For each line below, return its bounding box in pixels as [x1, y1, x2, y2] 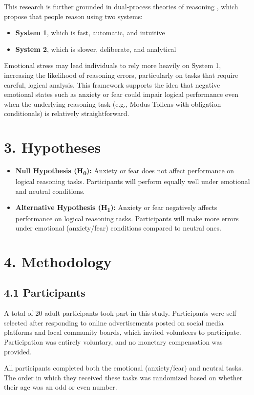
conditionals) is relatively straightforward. [4, 108, 129, 118]
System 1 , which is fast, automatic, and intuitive [15, 27, 165, 38]
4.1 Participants [4, 285, 85, 300]
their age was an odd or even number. [4, 382, 117, 392]
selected [4, 317, 27, 327]
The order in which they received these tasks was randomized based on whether [4, 372, 243, 382]
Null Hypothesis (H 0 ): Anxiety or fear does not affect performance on [15, 165, 234, 177]
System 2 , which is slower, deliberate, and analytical [15, 44, 176, 54]
